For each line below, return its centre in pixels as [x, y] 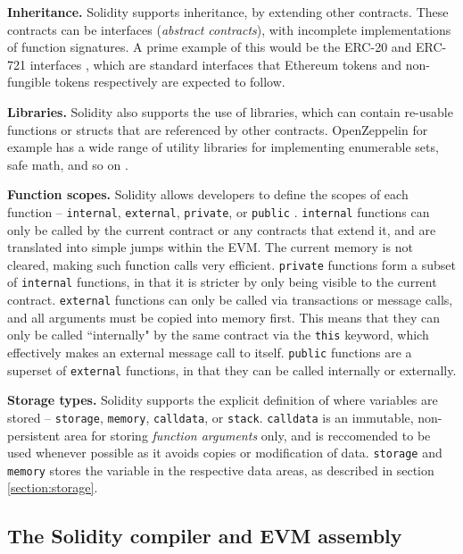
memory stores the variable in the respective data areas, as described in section [221, 470]
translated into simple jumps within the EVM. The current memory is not [210, 247]
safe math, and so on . [68, 164]
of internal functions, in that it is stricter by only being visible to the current [222, 282]
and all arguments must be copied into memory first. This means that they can [224, 317]
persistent [34, 435]
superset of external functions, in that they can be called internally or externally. [232, 369]
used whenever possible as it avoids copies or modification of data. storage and [225, 453]
